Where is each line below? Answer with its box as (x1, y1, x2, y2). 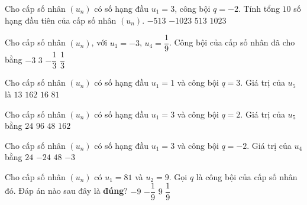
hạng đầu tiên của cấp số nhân (5, 14, 117, 26)
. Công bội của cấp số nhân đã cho (169, 36, 295, 48)
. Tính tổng (238, 2, 280, 14)
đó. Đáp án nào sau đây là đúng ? (5, 184, 128, 197)
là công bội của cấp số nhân (196, 170, 298, 183)
